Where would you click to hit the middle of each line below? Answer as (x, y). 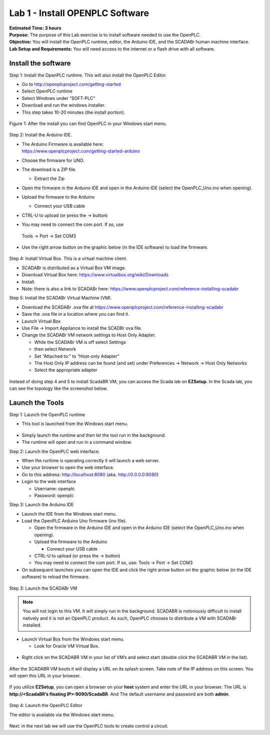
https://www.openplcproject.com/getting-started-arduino (81, 151)
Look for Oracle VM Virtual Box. (67, 646)
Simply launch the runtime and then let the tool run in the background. (94, 435)
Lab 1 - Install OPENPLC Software (79, 13)
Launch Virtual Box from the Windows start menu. (73, 639)
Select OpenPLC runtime (47, 91)
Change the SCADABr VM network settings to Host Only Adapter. (89, 335)
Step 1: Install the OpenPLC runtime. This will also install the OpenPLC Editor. (88, 75)
